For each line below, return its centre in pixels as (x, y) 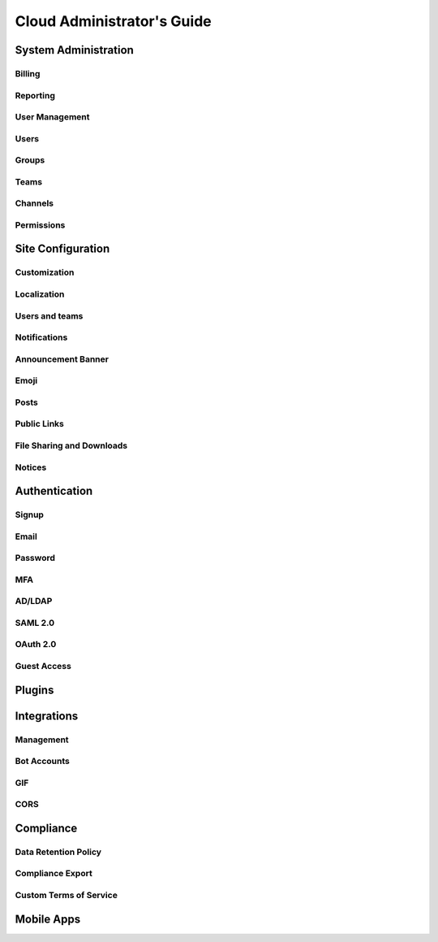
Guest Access (43, 666)
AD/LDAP (34, 601)
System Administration (74, 50)
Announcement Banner (62, 359)
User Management (52, 117)
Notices (31, 467)
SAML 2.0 (35, 623)
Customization (45, 272)
